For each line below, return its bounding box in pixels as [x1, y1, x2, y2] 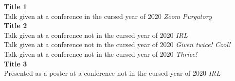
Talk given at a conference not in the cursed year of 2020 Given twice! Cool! [4, 39, 231, 49]
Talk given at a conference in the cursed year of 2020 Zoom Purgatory [4, 11, 212, 21]
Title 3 [4, 58, 27, 68]
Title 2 [4, 20, 27, 31]
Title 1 [4, 1, 27, 11]
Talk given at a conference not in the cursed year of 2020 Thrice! [4, 49, 198, 59]
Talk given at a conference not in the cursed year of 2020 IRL [4, 30, 188, 40]
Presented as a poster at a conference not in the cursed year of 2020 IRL [4, 68, 221, 78]
